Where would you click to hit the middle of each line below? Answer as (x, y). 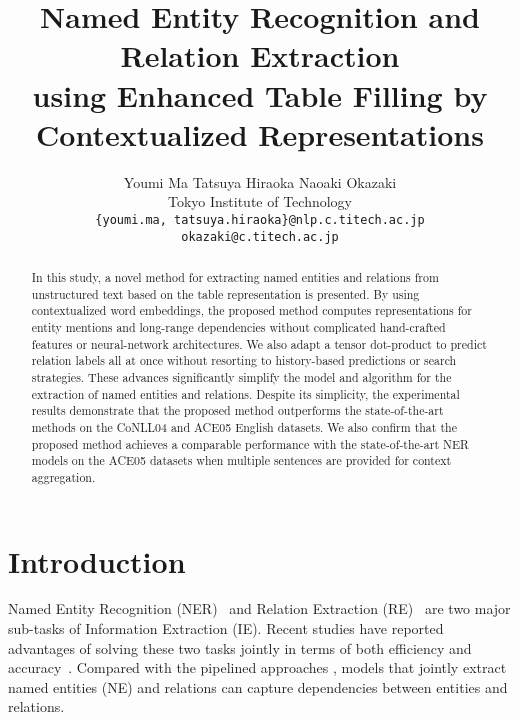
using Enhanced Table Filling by (260, 94)
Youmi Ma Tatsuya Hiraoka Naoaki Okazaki (260, 181)
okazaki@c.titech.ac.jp (260, 236)
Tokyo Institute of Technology (260, 201)
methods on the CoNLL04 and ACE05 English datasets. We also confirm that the (244, 426)
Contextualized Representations (260, 133)
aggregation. (63, 476)
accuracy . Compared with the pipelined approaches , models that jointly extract (257, 667)
